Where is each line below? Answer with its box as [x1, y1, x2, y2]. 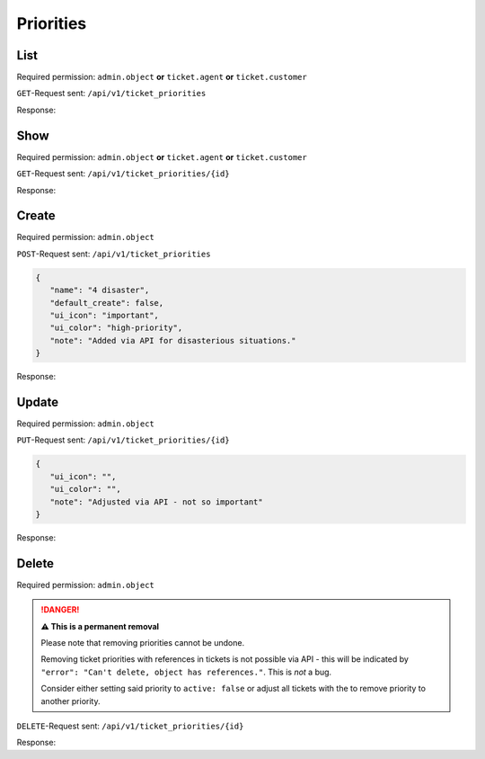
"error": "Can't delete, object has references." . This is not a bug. [40, 666, 332, 677]
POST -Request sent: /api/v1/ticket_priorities [16, 248, 211, 259]
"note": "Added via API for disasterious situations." [49, 335, 296, 345]
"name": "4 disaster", [49, 285, 150, 296]
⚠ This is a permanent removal [40, 621, 160, 631]
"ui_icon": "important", [49, 310, 159, 320]
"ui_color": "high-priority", [49, 323, 183, 333]
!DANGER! [40, 604, 80, 615]
